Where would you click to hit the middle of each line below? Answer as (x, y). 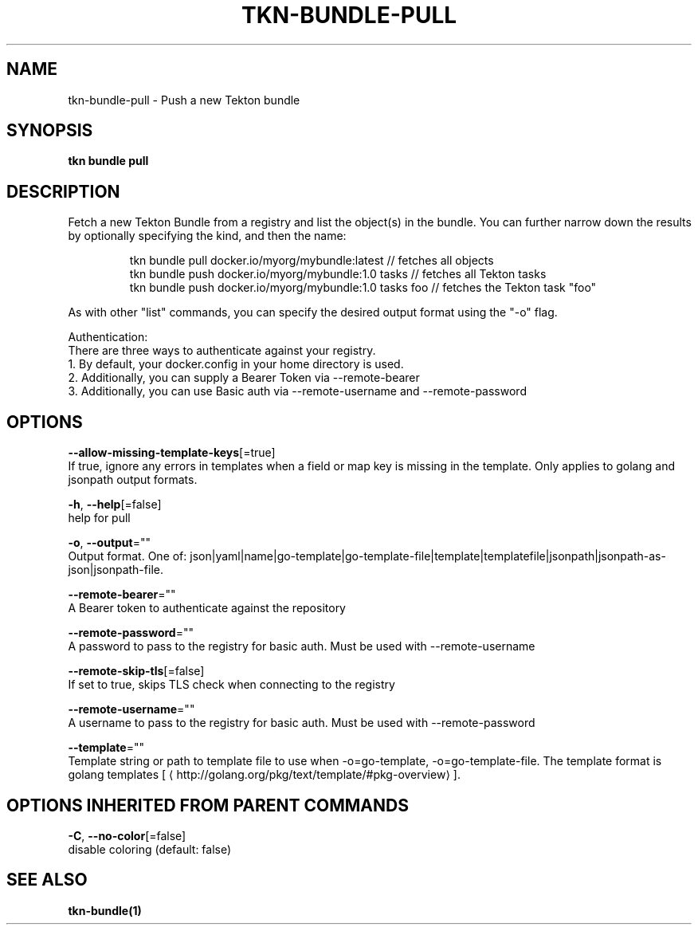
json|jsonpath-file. (116, 570)
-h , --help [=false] (115, 505)
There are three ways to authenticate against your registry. (222, 351)
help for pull (99, 518)
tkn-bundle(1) (105, 910)
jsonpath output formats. (133, 480)
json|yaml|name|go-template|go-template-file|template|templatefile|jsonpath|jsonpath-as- (428, 556)
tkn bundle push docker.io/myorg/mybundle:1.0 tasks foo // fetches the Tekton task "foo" (363, 288)
